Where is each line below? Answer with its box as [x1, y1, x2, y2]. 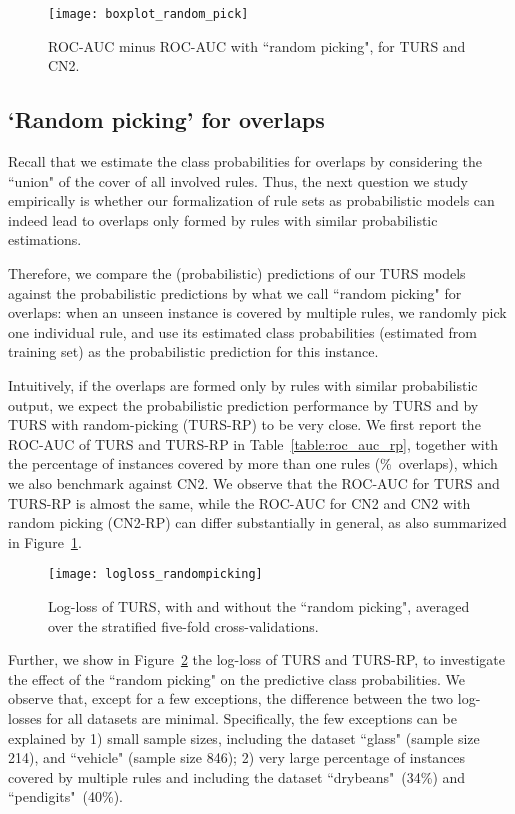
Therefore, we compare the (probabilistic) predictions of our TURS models [8, 263, 466, 284]
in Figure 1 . [8, 531, 82, 552]
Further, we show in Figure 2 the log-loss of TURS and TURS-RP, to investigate [8, 649, 506, 670]
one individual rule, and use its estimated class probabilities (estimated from [8, 321, 477, 342]
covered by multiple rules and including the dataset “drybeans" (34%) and [8, 766, 466, 787]
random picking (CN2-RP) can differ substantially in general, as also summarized [8, 512, 507, 533]
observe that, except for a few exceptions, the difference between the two [8, 688, 454, 709]
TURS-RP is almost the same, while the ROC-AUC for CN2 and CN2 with [8, 492, 471, 513]
